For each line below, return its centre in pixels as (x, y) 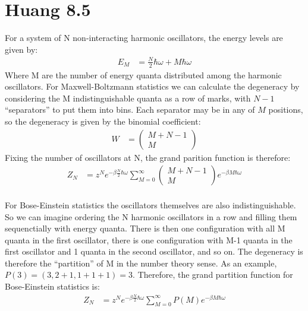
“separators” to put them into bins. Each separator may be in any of (130, 110)
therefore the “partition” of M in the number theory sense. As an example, (141, 263)
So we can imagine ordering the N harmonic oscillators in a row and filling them (151, 216)
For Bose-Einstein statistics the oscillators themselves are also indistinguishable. (150, 204)
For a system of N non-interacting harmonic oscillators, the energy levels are (144, 38)
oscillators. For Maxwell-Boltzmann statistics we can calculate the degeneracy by (152, 86)
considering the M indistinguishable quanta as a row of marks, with (128, 98)
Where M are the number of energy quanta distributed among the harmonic (143, 74)
